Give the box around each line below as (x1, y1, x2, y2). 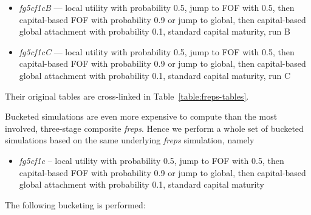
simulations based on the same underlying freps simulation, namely (5, 134, 255, 146)
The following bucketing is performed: (5, 198, 146, 211)
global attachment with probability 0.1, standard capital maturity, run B (19, 25, 290, 38)
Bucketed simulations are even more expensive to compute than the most (5, 110, 278, 123)
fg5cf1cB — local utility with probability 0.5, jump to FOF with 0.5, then (19, 1, 295, 13)
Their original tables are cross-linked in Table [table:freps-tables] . (5, 89, 249, 102)
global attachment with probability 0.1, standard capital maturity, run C (19, 69, 291, 81)
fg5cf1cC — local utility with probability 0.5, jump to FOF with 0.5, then (19, 45, 295, 58)
